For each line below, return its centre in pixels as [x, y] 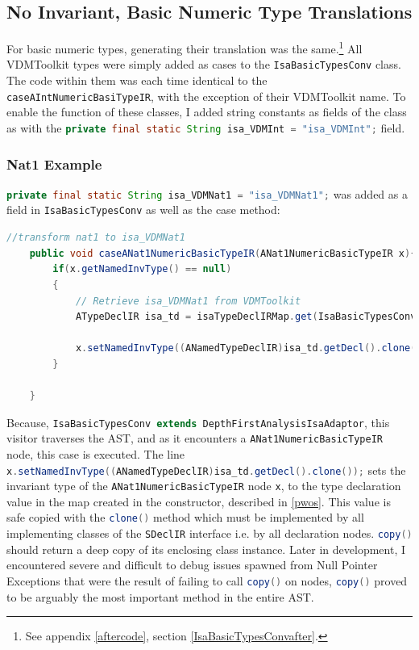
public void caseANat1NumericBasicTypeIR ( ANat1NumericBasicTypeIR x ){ [223, 253]
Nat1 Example [54, 164]
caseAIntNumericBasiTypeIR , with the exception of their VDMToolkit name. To [206, 96]
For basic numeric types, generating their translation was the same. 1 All [185, 47]
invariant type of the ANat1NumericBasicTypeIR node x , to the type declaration [204, 486]
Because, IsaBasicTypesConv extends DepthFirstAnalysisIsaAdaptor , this [198, 422]
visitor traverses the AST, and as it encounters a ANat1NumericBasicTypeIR [195, 438]
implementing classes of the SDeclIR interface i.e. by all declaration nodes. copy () [209, 533]
